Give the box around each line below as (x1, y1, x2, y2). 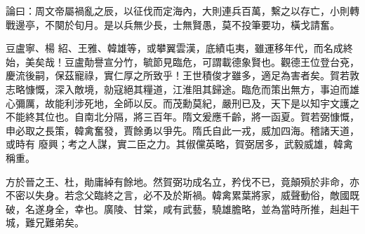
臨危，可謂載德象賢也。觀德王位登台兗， (172, 54, 359, 69)
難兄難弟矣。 (25, 215, 84, 230)
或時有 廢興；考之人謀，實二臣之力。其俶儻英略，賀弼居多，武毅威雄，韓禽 (6, 137, 353, 151)
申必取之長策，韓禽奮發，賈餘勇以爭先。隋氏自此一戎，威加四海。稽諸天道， (6, 123, 359, 137)
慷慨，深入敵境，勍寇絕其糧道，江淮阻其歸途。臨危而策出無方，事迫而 (25, 81, 350, 96)
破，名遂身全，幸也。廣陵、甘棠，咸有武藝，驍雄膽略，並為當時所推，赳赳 (6, 201, 350, 216)
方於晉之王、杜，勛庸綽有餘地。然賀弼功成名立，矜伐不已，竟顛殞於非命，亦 (6, 174, 359, 188)
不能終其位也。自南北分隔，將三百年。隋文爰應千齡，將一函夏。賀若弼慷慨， (6, 109, 359, 124)
